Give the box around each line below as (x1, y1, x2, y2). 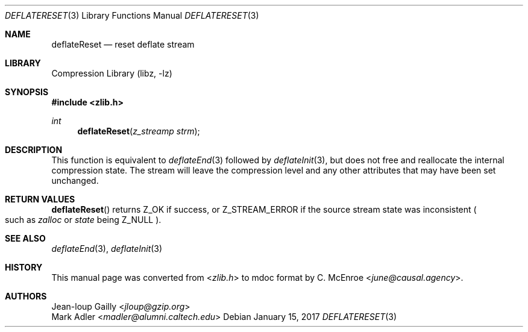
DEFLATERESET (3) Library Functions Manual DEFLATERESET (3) (5, 10, 259, 20)
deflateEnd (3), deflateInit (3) (51, 243, 163, 254)
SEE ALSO (5, 233, 46, 243)
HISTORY (5, 262, 43, 272)
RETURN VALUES (5, 194, 75, 204)
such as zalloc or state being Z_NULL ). (5, 215, 162, 225)
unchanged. (51, 175, 99, 186)
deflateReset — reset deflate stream (51, 39, 195, 49)
